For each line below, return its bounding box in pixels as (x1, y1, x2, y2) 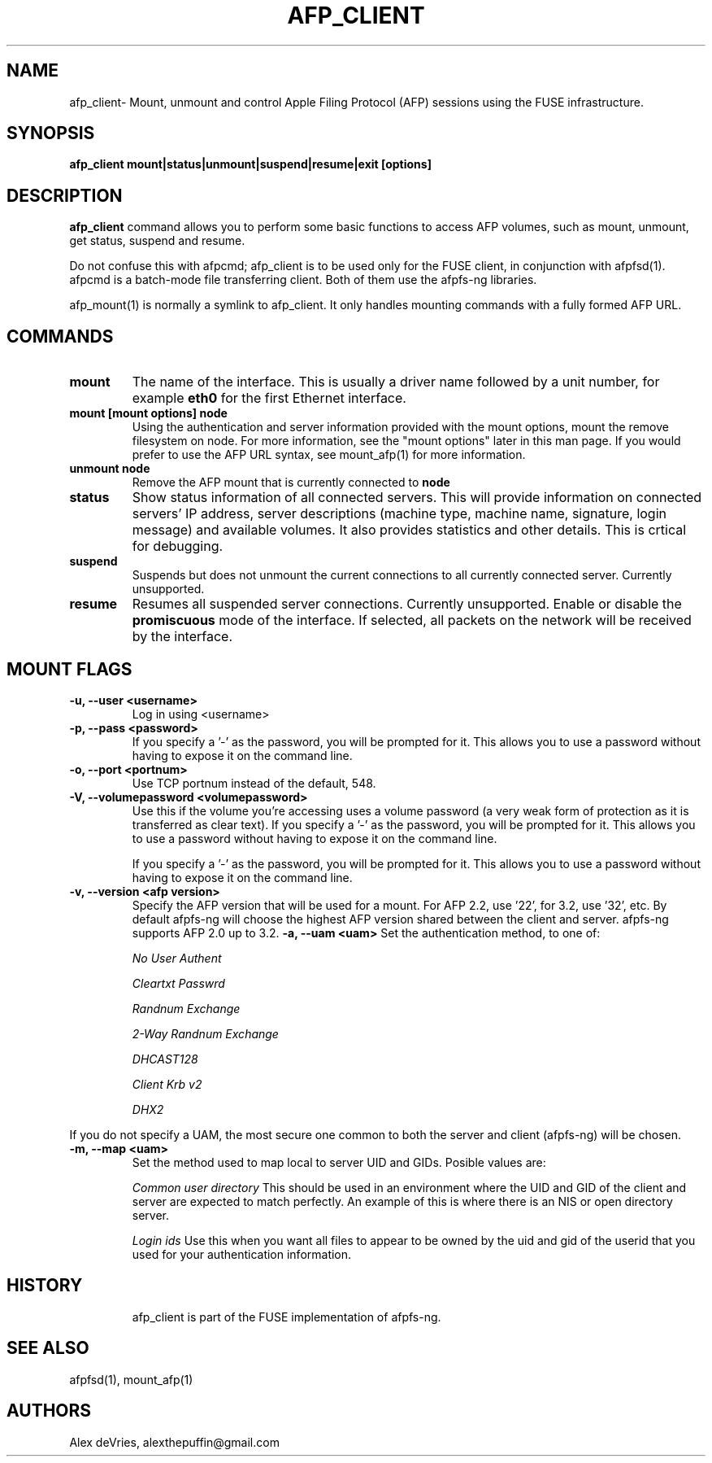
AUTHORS (7, 1400, 92, 1422)
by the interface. (132, 628, 233, 645)
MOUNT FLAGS (7, 658, 132, 679)
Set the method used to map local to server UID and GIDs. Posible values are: (132, 1155, 546, 1169)
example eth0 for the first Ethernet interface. (132, 390, 406, 407)
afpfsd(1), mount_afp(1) (69, 1372, 193, 1387)
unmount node (69, 461, 150, 476)
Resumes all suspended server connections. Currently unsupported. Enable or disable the (132, 596, 682, 613)
